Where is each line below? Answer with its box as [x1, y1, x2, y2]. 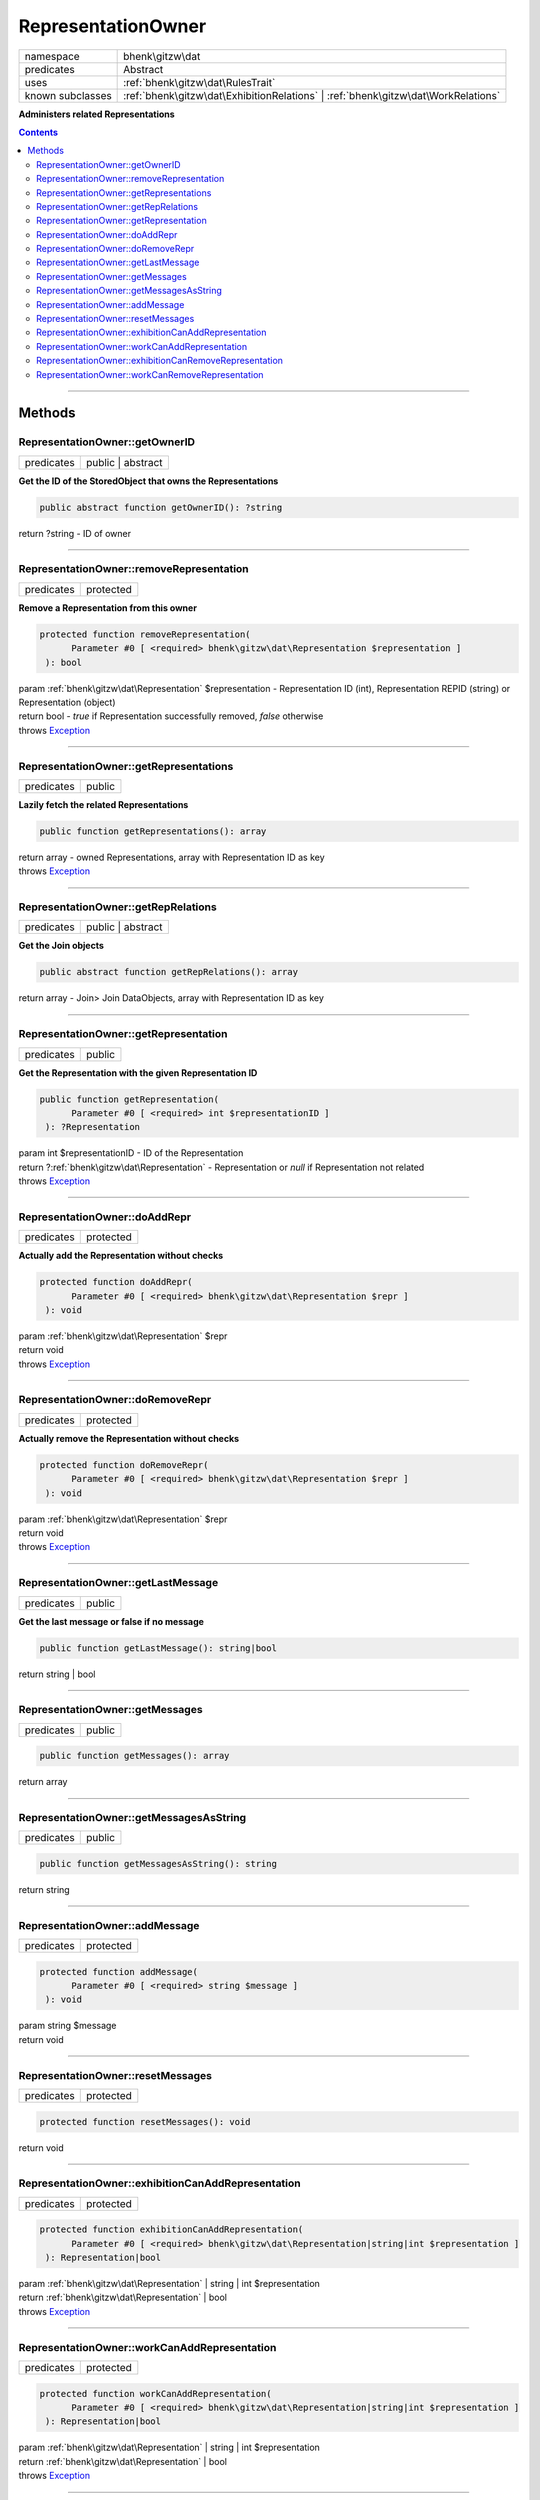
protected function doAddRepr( [39, 1276, 194, 1288]
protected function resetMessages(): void [39, 2116, 251, 2127]
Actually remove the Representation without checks [18, 1432, 240, 1444]
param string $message [18, 2020, 117, 2032]
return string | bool [18, 1668, 96, 1680]
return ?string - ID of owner [18, 527, 132, 539]
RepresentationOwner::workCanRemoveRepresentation [36, 368, 264, 380]
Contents [18, 126, 59, 138]
